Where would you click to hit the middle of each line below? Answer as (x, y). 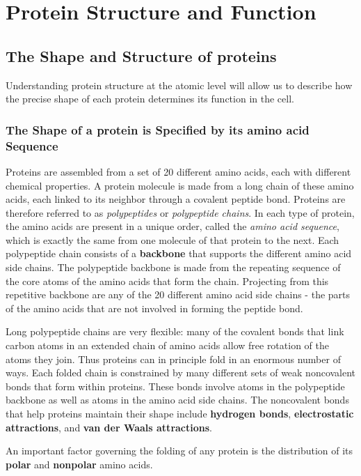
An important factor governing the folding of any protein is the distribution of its (179, 451)
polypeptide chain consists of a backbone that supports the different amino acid (179, 253)
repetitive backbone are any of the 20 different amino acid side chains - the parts (178, 294)
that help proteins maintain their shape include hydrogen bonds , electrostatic (180, 413)
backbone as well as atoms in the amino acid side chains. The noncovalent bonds (177, 400)
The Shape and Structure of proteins (141, 55)
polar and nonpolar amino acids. (79, 464)
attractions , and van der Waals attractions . (109, 427)
